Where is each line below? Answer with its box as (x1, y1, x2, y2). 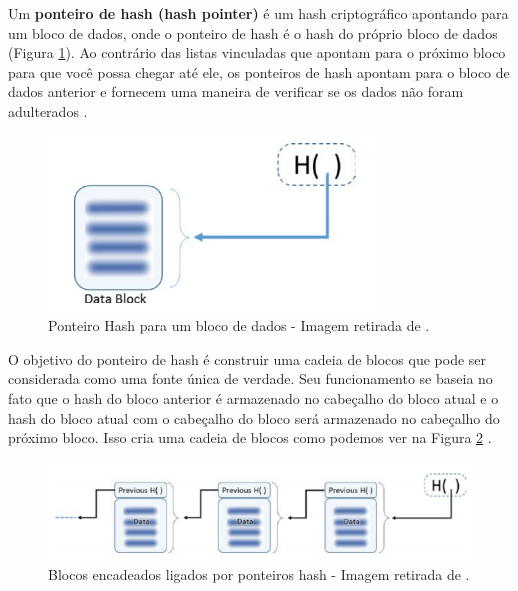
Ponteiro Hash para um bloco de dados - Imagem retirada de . (48, 315, 430, 336)
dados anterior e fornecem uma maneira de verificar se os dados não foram (8, 81, 464, 102)
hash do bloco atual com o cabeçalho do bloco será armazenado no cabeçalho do (8, 407, 500, 428)
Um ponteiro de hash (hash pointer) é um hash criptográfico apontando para (8, 3, 509, 23)
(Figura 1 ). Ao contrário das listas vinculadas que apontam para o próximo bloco (8, 42, 506, 63)
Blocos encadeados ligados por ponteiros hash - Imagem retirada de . (48, 564, 470, 585)
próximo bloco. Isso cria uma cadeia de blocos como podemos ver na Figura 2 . (8, 427, 492, 448)
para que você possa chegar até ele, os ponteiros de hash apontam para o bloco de (8, 61, 510, 82)
